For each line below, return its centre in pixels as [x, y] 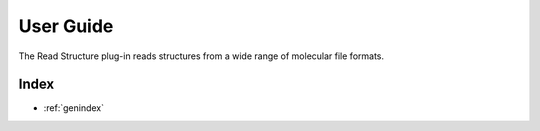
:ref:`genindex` [74, 108]
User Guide [66, 26]
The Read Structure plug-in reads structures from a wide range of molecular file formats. [201, 56]
